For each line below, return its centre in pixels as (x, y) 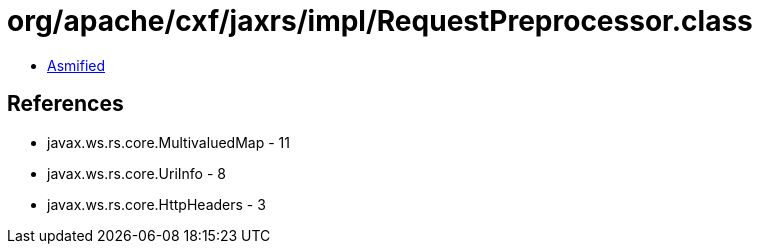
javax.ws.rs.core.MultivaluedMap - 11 (168, 142)
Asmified (76, 65)
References (65, 104)
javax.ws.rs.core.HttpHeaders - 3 (156, 204)
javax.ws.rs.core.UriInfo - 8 (136, 173)
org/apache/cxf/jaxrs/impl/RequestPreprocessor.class (380, 21)
